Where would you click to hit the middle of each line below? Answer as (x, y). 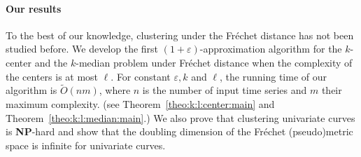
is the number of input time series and (225, 90)
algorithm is (31, 90)
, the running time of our (273, 76)
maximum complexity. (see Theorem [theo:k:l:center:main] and (140, 103)
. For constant (141, 76)
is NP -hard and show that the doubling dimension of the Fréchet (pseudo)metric (179, 131)
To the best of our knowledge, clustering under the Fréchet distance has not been (180, 35)
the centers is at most (52, 76)
